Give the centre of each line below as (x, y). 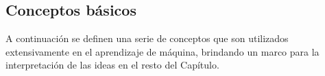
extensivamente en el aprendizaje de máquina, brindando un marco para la (162, 51)
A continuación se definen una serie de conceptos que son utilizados (147, 38)
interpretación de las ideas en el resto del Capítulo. (112, 65)
